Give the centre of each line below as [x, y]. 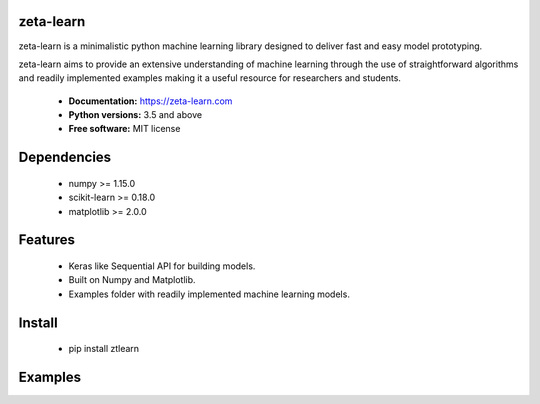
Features [46, 240]
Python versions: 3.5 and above [135, 115]
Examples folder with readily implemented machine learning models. [209, 294]
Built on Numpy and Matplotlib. [132, 280]
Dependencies [65, 157]
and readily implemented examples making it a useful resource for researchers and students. [210, 78]
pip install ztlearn [104, 349]
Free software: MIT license [124, 129]
